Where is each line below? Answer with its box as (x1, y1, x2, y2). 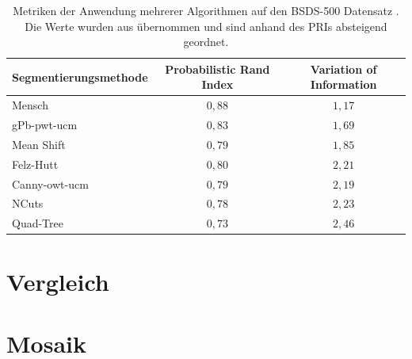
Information (310, 76, 377, 93)
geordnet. (183, 33, 229, 50)
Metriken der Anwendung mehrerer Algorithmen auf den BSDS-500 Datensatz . (13, 2, 399, 18)
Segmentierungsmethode (12, 68, 148, 85)
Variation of (310, 60, 377, 77)
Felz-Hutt (12, 155, 59, 172)
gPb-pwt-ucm (12, 116, 78, 133)
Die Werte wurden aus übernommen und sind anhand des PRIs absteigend (25, 17, 387, 34)
